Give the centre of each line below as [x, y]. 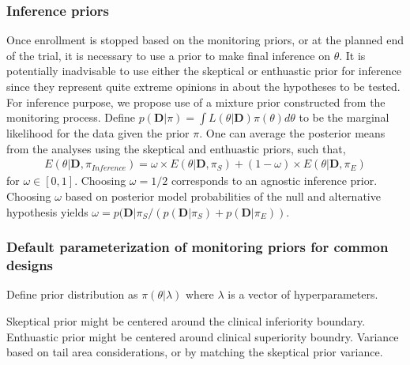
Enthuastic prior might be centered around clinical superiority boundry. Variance [203, 336]
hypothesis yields [47, 211]
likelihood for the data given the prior [98, 133]
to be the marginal [344, 117]
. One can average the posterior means [292, 133]
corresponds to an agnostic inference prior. [274, 181]
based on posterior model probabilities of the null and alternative [223, 196]
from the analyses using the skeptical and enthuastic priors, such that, [176, 148]
